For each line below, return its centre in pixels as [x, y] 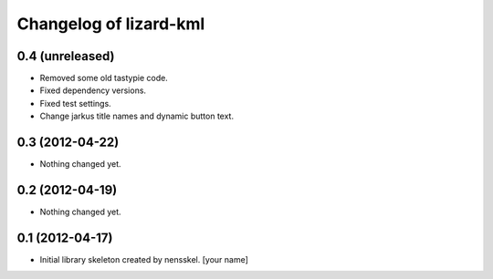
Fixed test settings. [75, 103]
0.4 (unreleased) [66, 56]
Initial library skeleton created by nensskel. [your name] [144, 259]
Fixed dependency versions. [93, 90]
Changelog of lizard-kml [111, 24]
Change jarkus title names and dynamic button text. [137, 116]
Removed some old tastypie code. [104, 78]
